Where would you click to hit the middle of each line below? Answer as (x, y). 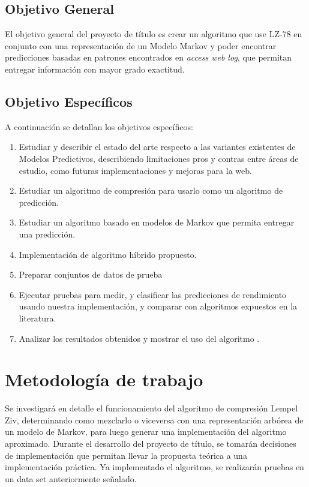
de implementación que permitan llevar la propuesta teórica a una (126, 455)
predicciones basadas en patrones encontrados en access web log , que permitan (148, 57)
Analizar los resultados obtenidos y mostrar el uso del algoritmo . (139, 338)
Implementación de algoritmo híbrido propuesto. (108, 254)
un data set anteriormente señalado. (71, 478)
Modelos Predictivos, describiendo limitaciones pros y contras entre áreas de (159, 158)
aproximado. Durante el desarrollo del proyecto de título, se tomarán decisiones (151, 443)
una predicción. (47, 234)
